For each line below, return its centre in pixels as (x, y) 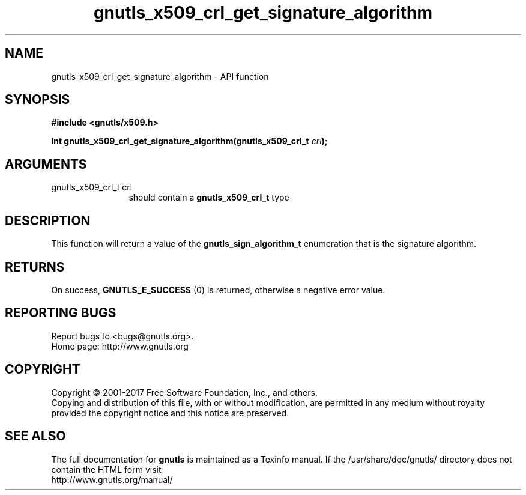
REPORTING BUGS (61, 313)
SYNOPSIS (38, 100)
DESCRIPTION (48, 220)
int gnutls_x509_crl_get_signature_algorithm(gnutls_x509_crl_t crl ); (189, 141)
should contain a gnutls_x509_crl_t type (209, 198)
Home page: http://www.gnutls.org (120, 346)
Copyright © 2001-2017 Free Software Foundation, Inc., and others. (184, 392)
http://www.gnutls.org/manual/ (112, 479)
